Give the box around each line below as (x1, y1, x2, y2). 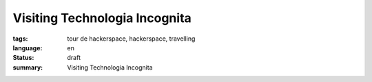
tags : (12, 34, 28, 43)
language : (12, 43, 43, 52)
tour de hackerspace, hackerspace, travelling (67, 34, 196, 43)
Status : (12, 54, 34, 62)
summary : (12, 63, 43, 72)
